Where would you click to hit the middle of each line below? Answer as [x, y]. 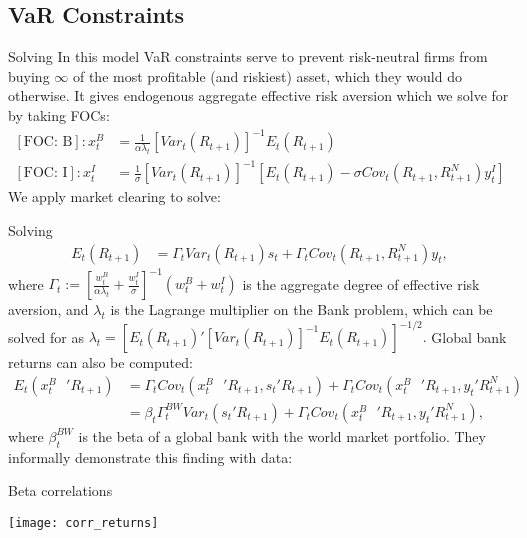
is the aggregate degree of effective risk [361, 283]
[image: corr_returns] [83, 522]
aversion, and [48, 309]
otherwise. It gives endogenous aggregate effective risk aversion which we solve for [258, 95]
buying [29, 75]
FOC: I [45, 173]
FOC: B [48, 142]
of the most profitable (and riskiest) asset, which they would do [267, 75]
